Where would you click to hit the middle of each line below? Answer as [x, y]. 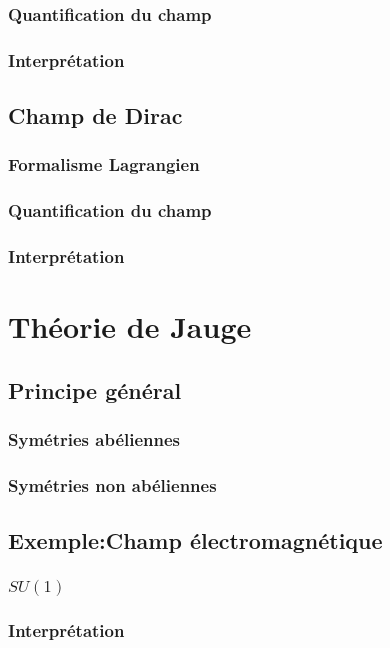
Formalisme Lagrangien [104, 164]
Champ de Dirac [95, 115]
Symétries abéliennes [94, 439]
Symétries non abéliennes [112, 484]
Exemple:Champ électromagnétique [195, 540]
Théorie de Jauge [130, 326]
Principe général [95, 389]
